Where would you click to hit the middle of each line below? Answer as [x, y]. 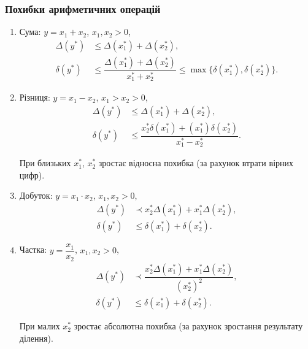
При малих [40, 326]
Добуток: [36, 195]
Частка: [33, 249]
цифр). [32, 174]
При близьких [45, 163]
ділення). [36, 338]
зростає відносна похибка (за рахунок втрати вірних [196, 163]
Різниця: [35, 97]
